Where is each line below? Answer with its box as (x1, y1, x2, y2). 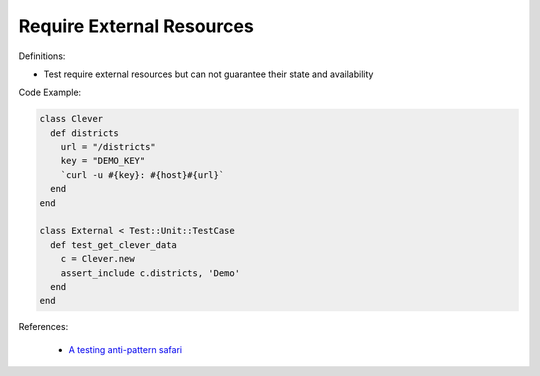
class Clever (39, 113, 104, 125)
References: (18, 321, 69, 333)
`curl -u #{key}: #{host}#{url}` (60, 169, 225, 180)
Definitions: (18, 50, 66, 62)
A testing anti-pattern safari (68, 343, 183, 355)
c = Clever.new (60, 253, 135, 265)
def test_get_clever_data (50, 239, 177, 250)
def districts (50, 127, 120, 139)
